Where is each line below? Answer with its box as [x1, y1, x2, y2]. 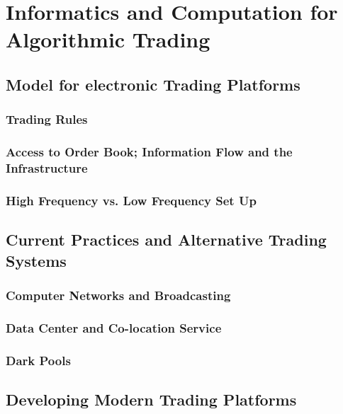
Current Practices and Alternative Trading [6, 229, 327, 251]
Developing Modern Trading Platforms [6, 388, 297, 410]
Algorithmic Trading [6, 25, 210, 54]
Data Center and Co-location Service [6, 318, 222, 336]
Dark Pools [6, 351, 71, 369]
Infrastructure [6, 159, 88, 177]
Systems [6, 249, 67, 271]
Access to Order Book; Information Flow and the [6, 143, 293, 161]
